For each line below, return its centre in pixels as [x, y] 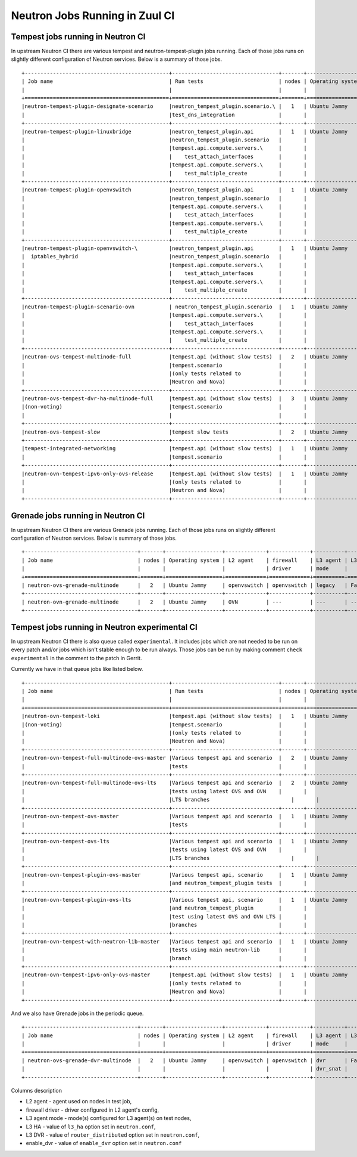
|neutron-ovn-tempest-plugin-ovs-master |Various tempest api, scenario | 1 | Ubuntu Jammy [185, 875]
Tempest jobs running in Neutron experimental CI [104, 627]
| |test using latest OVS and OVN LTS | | [165, 916]
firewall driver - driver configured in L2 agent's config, [93, 1110]
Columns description [37, 1091]
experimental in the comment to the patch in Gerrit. [76, 658]
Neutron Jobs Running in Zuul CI [93, 16]
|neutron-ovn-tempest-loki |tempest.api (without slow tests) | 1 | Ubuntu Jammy [185, 716]
